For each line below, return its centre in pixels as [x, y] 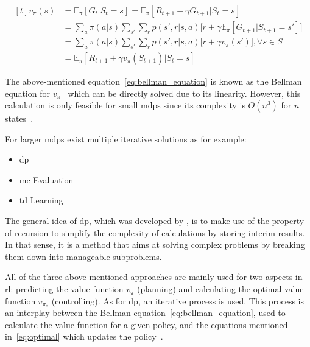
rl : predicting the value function [64, 289]
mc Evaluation [46, 179]
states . [19, 118]
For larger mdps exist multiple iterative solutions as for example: [126, 138]
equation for [27, 93]
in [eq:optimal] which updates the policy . [84, 336]
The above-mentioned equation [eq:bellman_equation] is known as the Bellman [153, 81]
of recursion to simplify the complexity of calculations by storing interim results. [155, 232]
